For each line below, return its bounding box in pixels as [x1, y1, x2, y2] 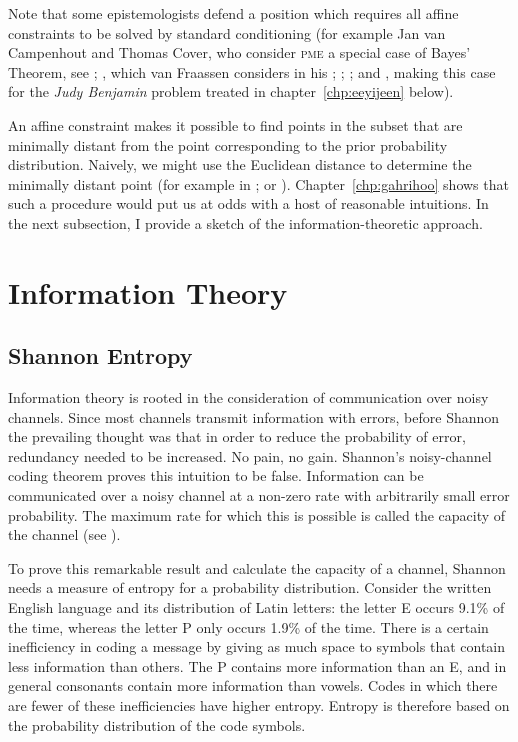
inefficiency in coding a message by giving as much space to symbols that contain [8, 636, 506, 657]
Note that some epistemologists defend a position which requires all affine [8, 3, 459, 23]
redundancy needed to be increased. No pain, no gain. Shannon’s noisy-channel [8, 445, 492, 466]
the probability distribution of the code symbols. [8, 714, 306, 735]
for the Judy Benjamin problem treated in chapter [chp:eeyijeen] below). [8, 81, 454, 102]
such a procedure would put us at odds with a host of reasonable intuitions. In [8, 193, 489, 214]
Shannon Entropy [8, 340, 193, 371]
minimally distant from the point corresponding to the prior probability [8, 134, 448, 155]
